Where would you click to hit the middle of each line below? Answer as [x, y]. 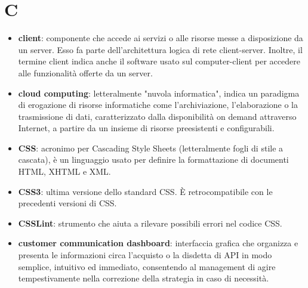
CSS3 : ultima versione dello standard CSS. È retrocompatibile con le [145, 191]
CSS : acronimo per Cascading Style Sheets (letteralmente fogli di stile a [151, 148]
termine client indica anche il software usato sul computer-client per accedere [159, 61]
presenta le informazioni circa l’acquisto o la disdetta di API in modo [145, 255]
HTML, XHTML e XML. [64, 171]
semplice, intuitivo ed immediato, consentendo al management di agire [147, 266]
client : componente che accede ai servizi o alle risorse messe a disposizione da [161, 38]
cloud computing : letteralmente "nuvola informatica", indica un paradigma [159, 93]
